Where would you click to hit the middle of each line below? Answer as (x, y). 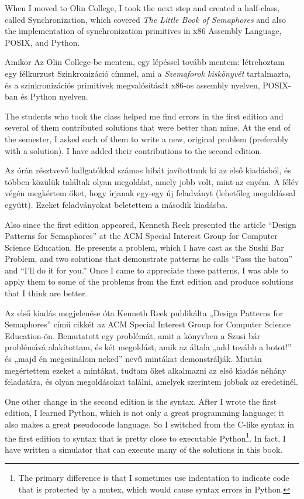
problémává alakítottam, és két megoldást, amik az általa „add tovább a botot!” (148, 347)
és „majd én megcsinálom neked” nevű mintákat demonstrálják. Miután (133, 359)
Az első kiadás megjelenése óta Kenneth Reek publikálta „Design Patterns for (144, 312)
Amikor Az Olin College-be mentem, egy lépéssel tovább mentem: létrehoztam (145, 62)
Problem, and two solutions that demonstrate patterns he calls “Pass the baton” (149, 259)
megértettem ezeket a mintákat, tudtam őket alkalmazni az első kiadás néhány (146, 370)
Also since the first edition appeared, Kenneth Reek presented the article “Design (151, 224)
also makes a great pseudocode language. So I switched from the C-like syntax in (150, 424)
